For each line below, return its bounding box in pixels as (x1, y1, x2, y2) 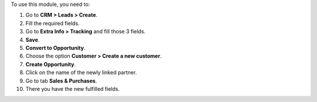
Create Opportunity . (25, 60, 76, 67)
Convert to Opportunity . (25, 44, 86, 51)
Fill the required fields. (25, 19, 80, 26)
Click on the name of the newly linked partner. (25, 69, 137, 76)
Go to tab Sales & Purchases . (25, 77, 97, 84)
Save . (25, 36, 40, 43)
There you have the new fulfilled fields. (25, 85, 120, 92)
